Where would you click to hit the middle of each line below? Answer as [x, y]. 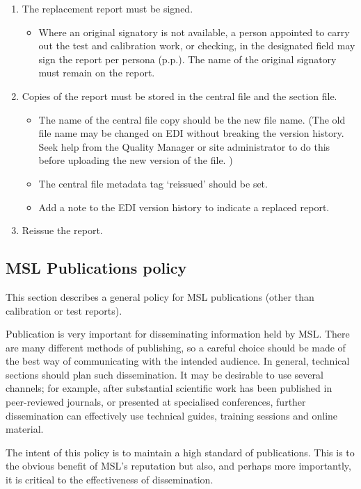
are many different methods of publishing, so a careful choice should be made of [176, 347]
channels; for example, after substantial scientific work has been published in [169, 388]
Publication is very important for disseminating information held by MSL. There [178, 334]
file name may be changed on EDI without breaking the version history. [191, 133]
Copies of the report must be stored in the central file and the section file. [179, 96]
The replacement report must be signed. [107, 8]
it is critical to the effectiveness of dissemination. [110, 480]
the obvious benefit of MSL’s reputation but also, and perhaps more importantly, [178, 466]
